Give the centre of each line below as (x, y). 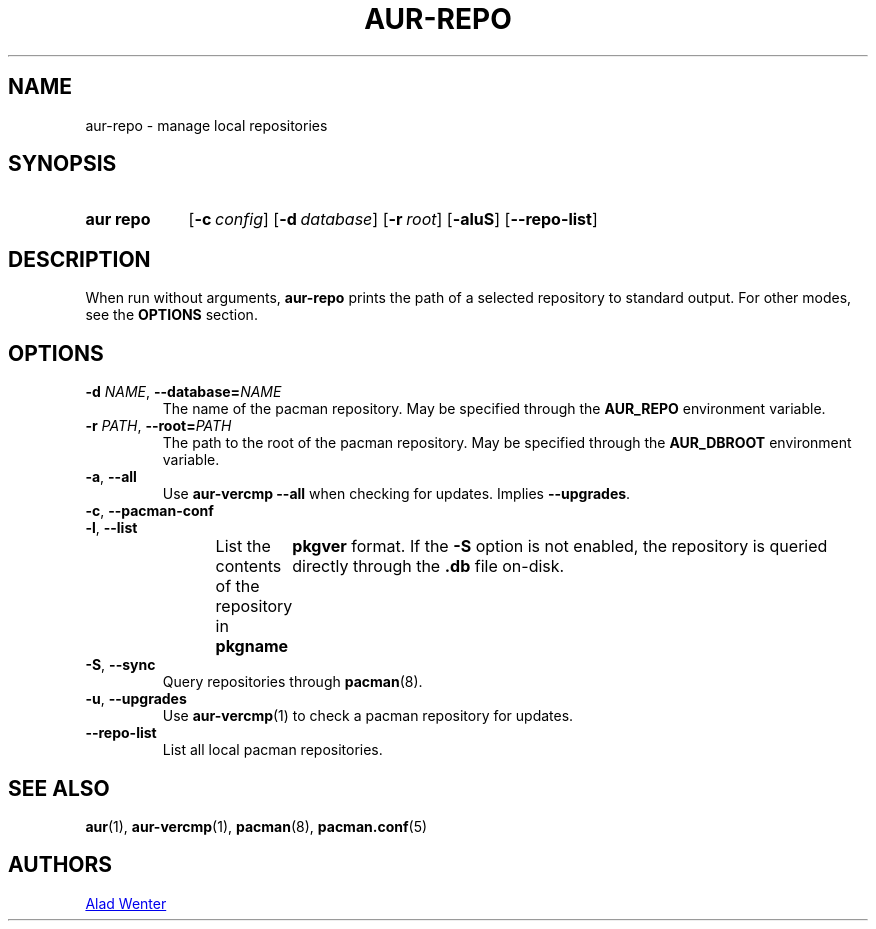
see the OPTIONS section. (171, 315)
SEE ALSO (59, 788)
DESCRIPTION (79, 259)
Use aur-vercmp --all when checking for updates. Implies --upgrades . (396, 494)
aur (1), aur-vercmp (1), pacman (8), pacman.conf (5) (256, 826)
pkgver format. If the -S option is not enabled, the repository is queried (560, 546)
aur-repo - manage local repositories (206, 125)
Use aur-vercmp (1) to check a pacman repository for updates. (368, 716)
